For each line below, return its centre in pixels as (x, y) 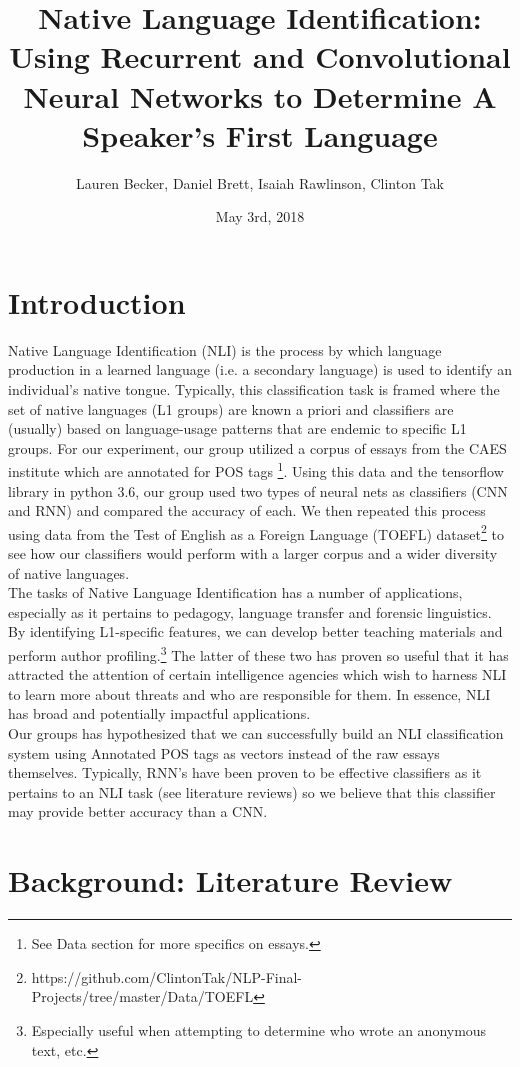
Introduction (97, 301)
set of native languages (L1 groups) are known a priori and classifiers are (231, 408)
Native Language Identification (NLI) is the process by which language (225, 349)
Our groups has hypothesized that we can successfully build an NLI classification (256, 733)
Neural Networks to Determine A (260, 95)
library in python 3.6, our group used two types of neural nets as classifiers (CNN (258, 490)
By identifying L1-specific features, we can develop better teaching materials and (255, 631)
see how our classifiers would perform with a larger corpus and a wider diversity (253, 553)
